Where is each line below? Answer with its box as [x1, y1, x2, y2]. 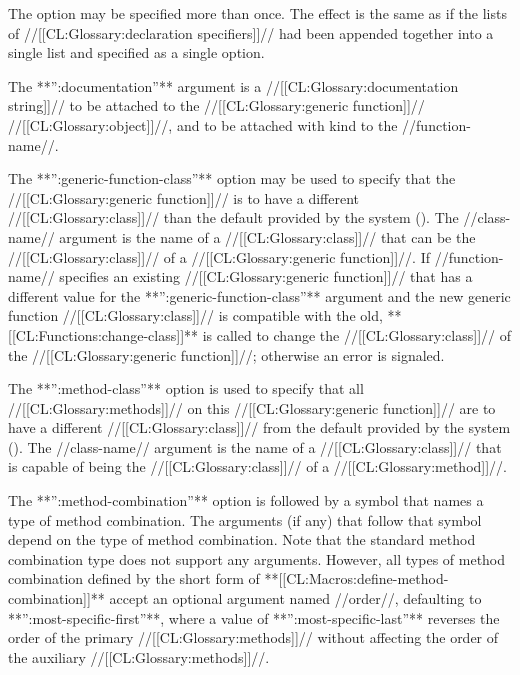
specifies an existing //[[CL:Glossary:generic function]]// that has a [59, 266, 473, 287]
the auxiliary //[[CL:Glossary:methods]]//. [8, 646, 270, 667]
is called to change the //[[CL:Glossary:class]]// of [202, 324, 511, 345]
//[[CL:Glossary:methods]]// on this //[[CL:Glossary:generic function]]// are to [8, 397, 496, 418]
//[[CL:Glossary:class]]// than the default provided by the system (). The [8, 207, 459, 228]
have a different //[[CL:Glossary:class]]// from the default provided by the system [8, 417, 511, 438]
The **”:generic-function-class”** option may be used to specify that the [8, 168, 456, 189]
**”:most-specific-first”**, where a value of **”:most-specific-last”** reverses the [8, 607, 500, 628]
